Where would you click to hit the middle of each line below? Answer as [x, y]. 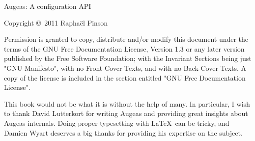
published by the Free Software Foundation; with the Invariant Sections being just [128, 58]
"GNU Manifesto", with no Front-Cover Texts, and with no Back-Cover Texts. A [125, 68]
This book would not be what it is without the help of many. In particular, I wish [127, 103]
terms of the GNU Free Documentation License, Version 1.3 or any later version [124, 48]
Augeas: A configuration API [48, 6]
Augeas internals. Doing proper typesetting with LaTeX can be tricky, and [117, 123]
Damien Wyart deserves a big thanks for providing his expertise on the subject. [123, 132]
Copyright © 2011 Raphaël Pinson [56, 22]
